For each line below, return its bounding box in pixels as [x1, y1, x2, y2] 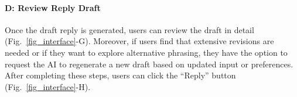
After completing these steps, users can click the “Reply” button [5, 69, 236, 81]
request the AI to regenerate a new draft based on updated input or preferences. [5, 58, 293, 70]
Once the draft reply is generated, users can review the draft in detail [5, 23, 254, 35]
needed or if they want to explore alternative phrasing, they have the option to [5, 46, 288, 58]
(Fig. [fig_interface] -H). [5, 80, 91, 92]
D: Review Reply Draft [5, 1, 101, 13]
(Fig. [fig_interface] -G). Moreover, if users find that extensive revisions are [5, 35, 274, 47]
